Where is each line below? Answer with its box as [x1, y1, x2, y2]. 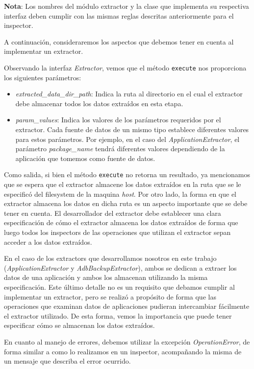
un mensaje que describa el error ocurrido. [4, 356, 131, 366]
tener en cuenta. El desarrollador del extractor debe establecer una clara [4, 208, 221, 218]
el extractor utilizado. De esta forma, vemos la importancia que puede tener [4, 310, 232, 321]
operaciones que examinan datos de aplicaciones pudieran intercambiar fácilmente [4, 301, 250, 311]
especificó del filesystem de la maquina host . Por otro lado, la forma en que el [4, 188, 236, 199]
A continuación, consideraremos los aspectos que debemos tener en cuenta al [4, 36, 234, 46]
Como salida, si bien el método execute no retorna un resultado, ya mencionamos [4, 169, 251, 180]
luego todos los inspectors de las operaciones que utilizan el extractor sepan [4, 227, 231, 237]
